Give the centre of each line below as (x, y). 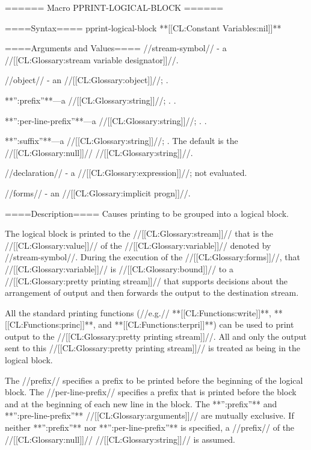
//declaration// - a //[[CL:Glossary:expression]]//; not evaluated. (126, 173)
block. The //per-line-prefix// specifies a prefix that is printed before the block (151, 392)
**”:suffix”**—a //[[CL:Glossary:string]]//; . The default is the (122, 141)
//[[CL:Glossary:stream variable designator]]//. (92, 59)
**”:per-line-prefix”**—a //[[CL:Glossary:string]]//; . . (106, 120)
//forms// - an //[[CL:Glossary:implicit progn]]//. (98, 192)
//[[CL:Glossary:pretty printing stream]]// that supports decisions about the (146, 280)
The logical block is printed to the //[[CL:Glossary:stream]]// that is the (139, 233)
